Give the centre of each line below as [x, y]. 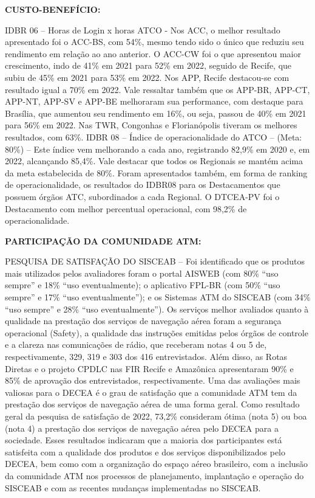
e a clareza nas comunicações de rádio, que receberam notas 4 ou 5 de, [136, 344]
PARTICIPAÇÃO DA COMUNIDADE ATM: [103, 240]
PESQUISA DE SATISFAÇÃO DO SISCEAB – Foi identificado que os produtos [155, 261]
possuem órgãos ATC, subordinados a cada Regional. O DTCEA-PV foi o [142, 196]
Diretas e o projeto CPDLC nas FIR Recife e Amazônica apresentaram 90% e [149, 368]
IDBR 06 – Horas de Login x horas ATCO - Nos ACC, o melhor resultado [143, 29]
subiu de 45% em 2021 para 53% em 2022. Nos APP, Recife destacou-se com [147, 77]
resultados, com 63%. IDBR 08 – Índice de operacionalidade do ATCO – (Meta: [154, 137]
